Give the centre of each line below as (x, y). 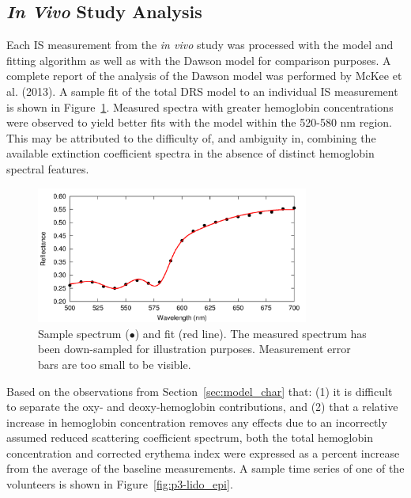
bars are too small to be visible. (115, 364)
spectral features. (48, 168)
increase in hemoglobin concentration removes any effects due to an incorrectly (197, 422)
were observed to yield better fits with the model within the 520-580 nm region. (199, 122)
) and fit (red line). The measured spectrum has (251, 333)
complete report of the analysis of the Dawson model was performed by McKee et (204, 76)
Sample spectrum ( (84, 333)
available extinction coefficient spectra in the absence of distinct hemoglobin (190, 153)
